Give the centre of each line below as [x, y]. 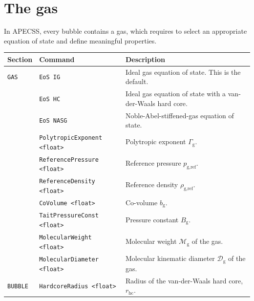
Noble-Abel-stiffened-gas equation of [180, 115]
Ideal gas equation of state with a [176, 94]
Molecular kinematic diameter [170, 258]
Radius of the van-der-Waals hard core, [184, 280]
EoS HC [50, 99]
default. [137, 81]
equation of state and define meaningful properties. [80, 40]
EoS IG [50, 77]
